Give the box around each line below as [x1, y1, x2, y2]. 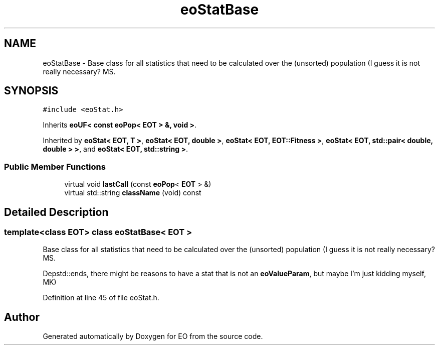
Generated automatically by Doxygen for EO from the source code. [43, 332, 263, 341]
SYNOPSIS [4, 84, 59, 97]
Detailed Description [4, 205, 109, 218]
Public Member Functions [4, 161, 106, 172]
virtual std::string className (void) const [64, 188, 201, 197]
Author [4, 310, 40, 323]
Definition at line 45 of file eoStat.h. [43, 293, 159, 302]
